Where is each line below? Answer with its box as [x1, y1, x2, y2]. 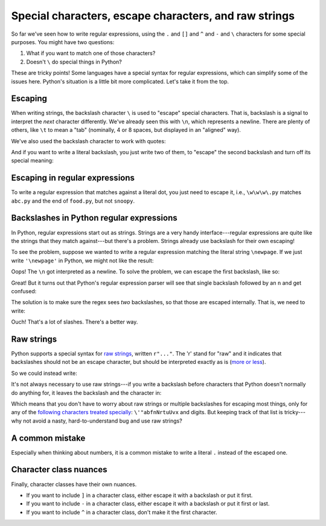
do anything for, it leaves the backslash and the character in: [11, 389, 162, 396]
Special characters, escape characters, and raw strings [11, 9, 295, 22]
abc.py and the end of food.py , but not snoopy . [11, 197, 135, 204]
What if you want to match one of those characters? [26, 50, 156, 57]
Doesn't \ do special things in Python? [26, 58, 122, 65]
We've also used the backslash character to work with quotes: [11, 137, 166, 144]
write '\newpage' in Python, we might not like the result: [11, 257, 154, 264]
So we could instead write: [11, 369, 78, 377]
